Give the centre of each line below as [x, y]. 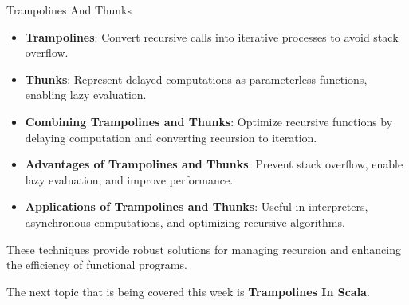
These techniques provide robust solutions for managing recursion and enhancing [204, 249]
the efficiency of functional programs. [97, 265]
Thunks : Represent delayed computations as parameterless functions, [196, 79]
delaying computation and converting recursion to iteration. [171, 137]
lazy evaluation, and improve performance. [129, 179]
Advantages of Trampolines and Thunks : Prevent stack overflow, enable [214, 164]
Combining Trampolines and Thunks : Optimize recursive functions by [209, 121]
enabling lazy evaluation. [86, 95]
